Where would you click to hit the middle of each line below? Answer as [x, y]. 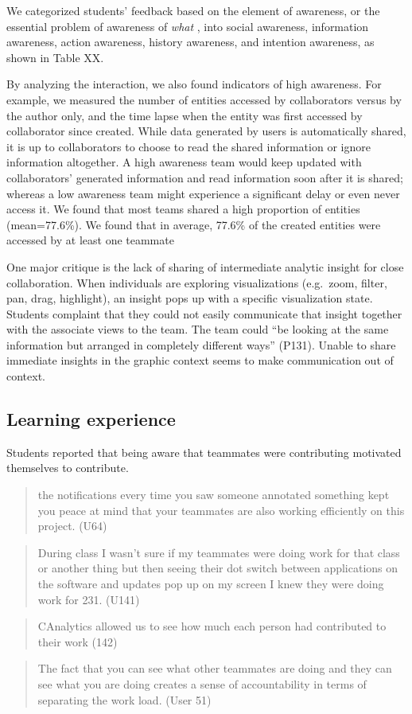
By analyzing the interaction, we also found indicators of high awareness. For [194, 84]
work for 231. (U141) [89, 599]
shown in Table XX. [55, 57]
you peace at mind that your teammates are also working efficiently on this [221, 510]
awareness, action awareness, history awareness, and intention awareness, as [190, 42]
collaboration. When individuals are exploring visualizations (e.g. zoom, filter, [197, 282]
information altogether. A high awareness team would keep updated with [184, 162]
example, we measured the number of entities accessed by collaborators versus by [204, 99]
